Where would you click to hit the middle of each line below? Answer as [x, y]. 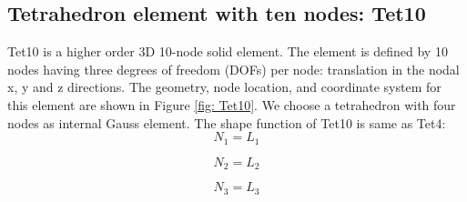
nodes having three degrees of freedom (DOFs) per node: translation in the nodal [233, 69]
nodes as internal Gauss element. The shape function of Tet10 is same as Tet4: [227, 122]
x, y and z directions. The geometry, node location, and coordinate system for [224, 87]
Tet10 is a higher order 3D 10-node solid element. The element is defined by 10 [228, 51]
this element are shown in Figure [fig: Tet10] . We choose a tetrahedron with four [232, 104]
